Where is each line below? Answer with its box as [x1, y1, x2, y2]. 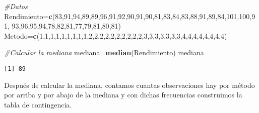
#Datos [4, 1, 28, 11]
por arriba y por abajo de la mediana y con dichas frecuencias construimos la [4, 89, 242, 100]
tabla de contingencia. [4, 99, 72, 109]
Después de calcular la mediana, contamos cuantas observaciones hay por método [4, 79, 255, 90]
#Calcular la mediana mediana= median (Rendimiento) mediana [4, 47, 204, 58]
